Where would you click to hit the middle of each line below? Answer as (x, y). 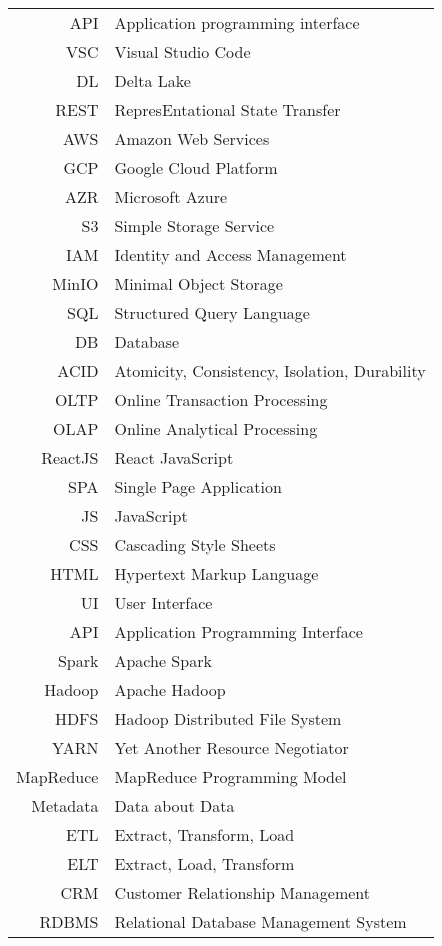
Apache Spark (163, 660)
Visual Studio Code (182, 51)
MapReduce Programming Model (230, 776)
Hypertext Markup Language (216, 573)
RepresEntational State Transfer (227, 109)
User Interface (163, 602)
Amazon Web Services (192, 138)
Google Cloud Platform (196, 167)
